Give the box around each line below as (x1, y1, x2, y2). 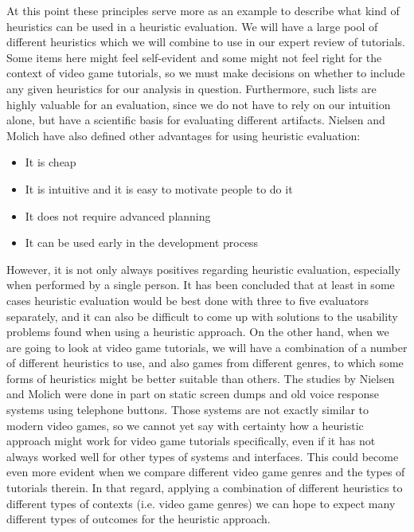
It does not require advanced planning (25, 207, 211, 224)
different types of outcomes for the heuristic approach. (6, 510, 271, 527)
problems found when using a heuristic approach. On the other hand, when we (6, 323, 389, 340)
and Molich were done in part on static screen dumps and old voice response (6, 385, 379, 402)
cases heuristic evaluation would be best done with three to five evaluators (6, 291, 369, 308)
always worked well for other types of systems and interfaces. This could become (6, 448, 399, 464)
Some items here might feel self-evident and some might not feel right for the (6, 49, 382, 65)
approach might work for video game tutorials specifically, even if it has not (6, 432, 376, 449)
